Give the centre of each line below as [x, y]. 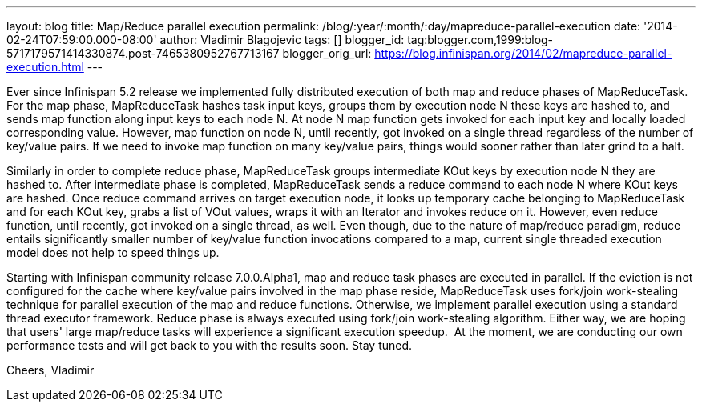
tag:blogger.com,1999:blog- [480, 40]
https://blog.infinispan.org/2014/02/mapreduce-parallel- [523, 53]
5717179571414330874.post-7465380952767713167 [143, 53]
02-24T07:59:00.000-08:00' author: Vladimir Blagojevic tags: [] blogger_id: [206, 40]
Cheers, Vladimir [50, 370]
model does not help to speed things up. [113, 252]
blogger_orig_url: [327, 53]
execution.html [45, 67]
